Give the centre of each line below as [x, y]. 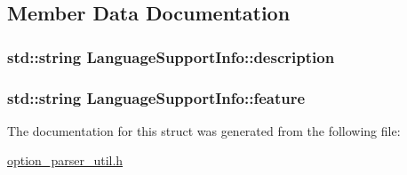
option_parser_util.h [65, 160]
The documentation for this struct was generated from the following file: [204, 130]
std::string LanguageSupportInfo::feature [156, 97]
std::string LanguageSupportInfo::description [171, 56]
